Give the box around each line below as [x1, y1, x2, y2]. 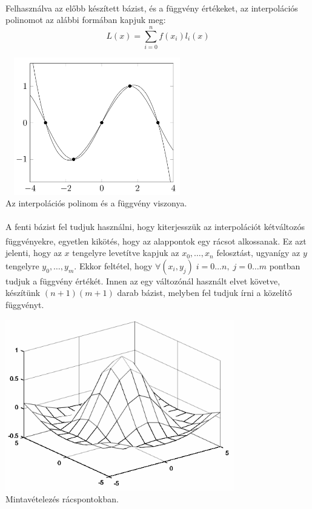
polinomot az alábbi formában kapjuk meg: [5, 13, 166, 26]
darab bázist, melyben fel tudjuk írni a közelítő [117, 286, 292, 299]
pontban [269, 259, 300, 272]
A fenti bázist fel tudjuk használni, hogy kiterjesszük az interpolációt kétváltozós [5, 220, 305, 233]
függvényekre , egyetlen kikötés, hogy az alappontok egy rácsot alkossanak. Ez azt [5, 234, 307, 247]
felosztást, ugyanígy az [216, 246, 300, 259]
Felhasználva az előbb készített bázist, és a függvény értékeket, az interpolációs [5, 1, 298, 14]
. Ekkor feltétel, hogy [74, 259, 153, 272]
